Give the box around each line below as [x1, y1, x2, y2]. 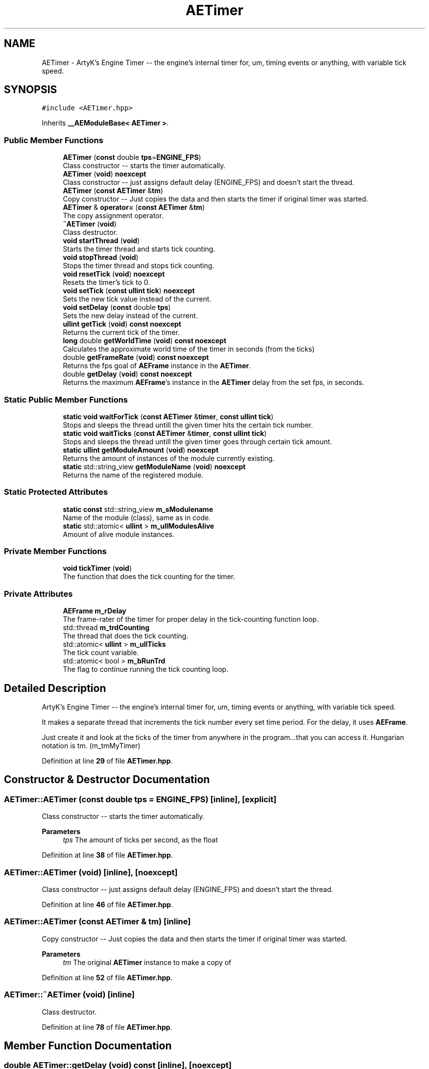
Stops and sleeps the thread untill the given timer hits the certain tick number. [63, 420, 313, 429]
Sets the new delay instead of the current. [63, 311, 198, 320]
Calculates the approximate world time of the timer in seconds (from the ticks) [63, 345, 315, 354]
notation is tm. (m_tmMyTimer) [42, 741, 141, 750]
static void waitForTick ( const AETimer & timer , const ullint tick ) [63, 412, 274, 421]
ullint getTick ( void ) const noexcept [63, 320, 181, 329]
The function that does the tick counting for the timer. [63, 572, 236, 581]
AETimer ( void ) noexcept [63, 170, 146, 178]
